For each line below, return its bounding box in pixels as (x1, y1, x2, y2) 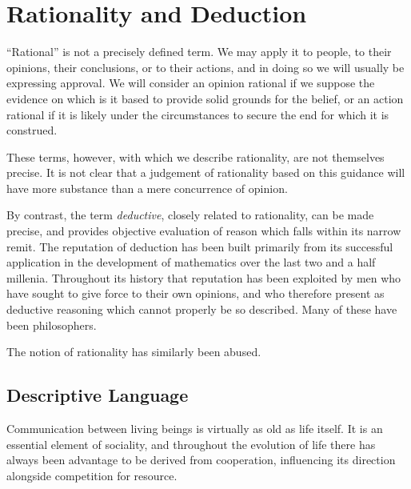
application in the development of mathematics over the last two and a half (6, 254, 376, 271)
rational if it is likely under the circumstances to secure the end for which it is (6, 106, 389, 122)
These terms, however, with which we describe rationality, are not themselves (6, 148, 385, 165)
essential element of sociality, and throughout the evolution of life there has (6, 435, 376, 452)
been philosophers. (6, 316, 97, 333)
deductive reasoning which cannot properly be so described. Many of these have (6, 301, 397, 318)
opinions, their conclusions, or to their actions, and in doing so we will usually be (6, 58, 405, 75)
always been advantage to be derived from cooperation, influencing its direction (6, 451, 396, 468)
